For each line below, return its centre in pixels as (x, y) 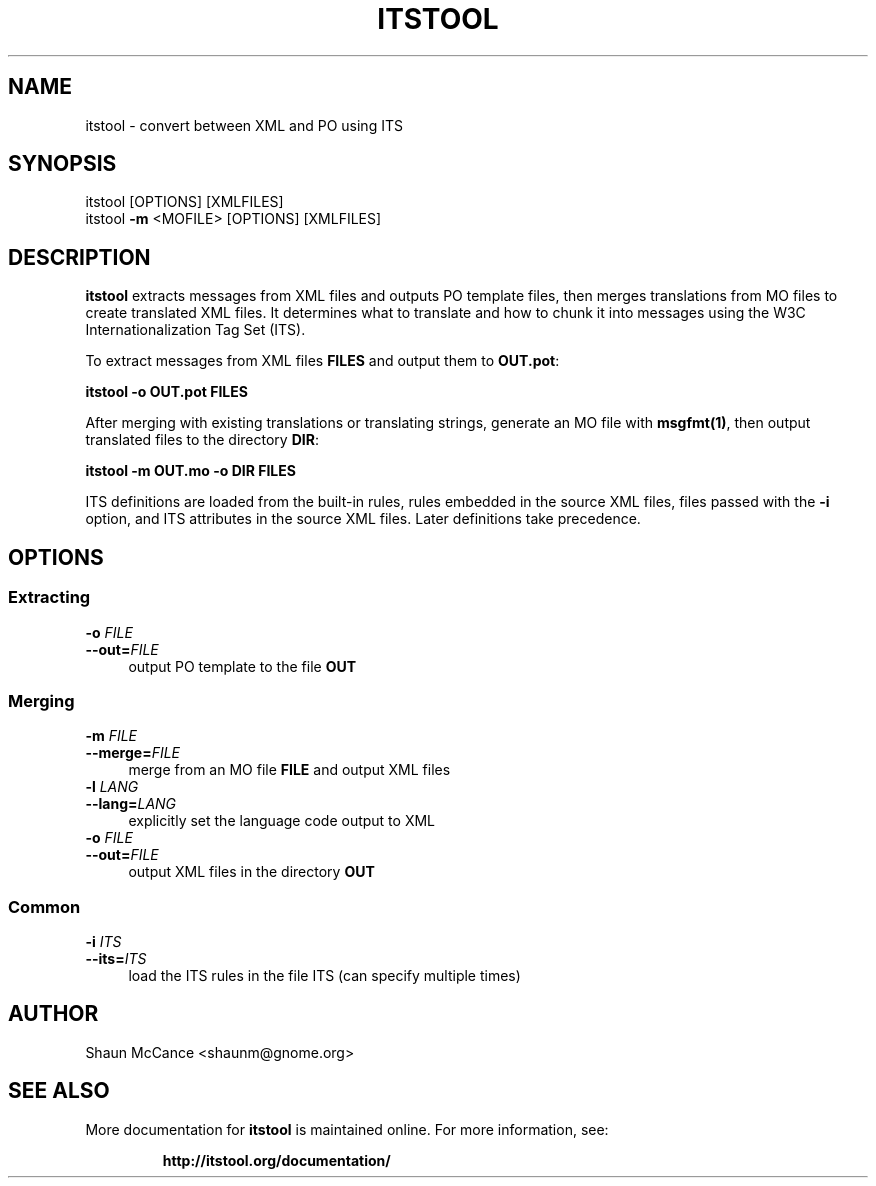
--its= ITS (116, 958)
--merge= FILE (133, 753)
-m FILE (111, 736)
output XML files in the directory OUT (251, 872)
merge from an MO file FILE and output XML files (289, 770)
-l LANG (112, 787)
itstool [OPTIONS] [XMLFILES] (184, 202)
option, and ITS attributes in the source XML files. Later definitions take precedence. (363, 519)
